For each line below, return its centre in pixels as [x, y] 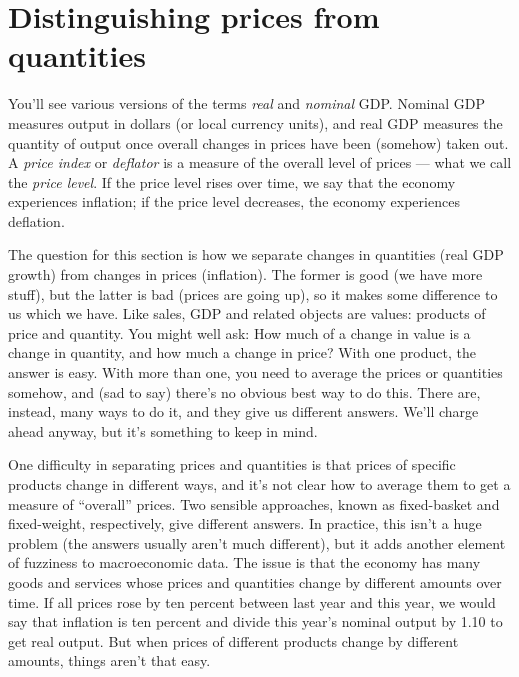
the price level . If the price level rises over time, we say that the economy [232, 181]
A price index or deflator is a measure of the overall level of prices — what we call [260, 162]
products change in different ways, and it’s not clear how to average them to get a [259, 484]
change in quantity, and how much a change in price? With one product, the [242, 352]
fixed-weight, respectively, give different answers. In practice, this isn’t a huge [245, 523]
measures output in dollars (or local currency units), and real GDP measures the [255, 122]
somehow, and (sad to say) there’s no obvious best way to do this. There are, [244, 391]
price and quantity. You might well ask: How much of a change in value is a [239, 332]
